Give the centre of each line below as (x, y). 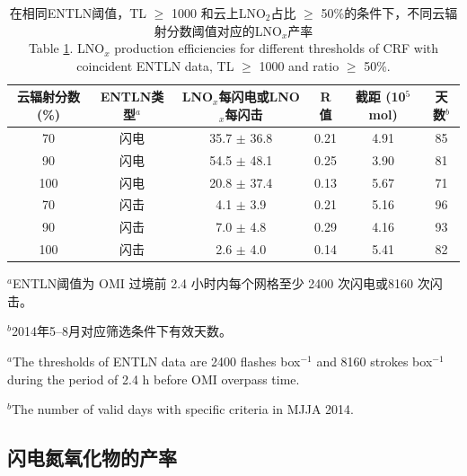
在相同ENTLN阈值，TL (78, 13)
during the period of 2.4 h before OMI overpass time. (154, 379)
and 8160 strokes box (374, 361)
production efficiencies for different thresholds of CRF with (277, 48)
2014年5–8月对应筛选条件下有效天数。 (121, 331)
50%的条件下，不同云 (383, 13)
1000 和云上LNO (219, 13)
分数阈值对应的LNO (224, 30)
